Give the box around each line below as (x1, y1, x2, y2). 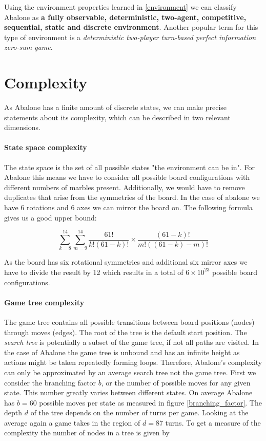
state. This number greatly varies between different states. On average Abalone (4, 387, 253, 398)
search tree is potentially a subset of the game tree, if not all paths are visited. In (4, 337, 259, 347)
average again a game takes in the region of (4, 417, 140, 428)
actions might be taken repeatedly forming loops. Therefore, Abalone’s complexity (4, 357, 262, 367)
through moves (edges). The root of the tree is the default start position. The (4, 326, 247, 337)
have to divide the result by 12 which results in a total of (4, 266, 183, 277)
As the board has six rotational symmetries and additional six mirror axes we (4, 256, 248, 267)
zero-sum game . (4, 42, 53, 52)
